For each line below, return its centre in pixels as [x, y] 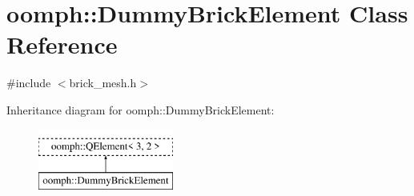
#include [29, 83]
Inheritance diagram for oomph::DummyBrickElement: [141, 109]
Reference [62, 44]
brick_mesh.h [103, 83]
